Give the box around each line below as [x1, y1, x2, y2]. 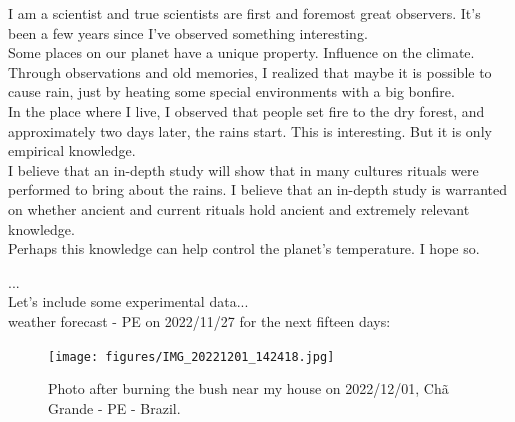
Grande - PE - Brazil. [48, 397, 181, 418]
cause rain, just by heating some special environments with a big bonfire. [8, 81, 455, 102]
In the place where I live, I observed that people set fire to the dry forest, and [8, 100, 485, 121]
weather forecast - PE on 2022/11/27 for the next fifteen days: [8, 310, 391, 331]
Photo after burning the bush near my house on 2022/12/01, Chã [48, 378, 449, 399]
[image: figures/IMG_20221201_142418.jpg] [48, 349, 335, 364]
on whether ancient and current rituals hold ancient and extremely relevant [8, 198, 470, 219]
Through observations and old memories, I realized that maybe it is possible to [8, 61, 492, 82]
